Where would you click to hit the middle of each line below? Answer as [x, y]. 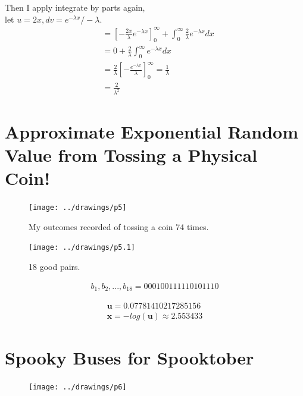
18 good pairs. [54, 266]
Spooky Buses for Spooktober [129, 358]
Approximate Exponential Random [151, 131]
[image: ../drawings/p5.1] [82, 248]
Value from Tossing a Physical [131, 154]
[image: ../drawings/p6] [78, 387]
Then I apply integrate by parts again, [75, 7]
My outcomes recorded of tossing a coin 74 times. [119, 226]
